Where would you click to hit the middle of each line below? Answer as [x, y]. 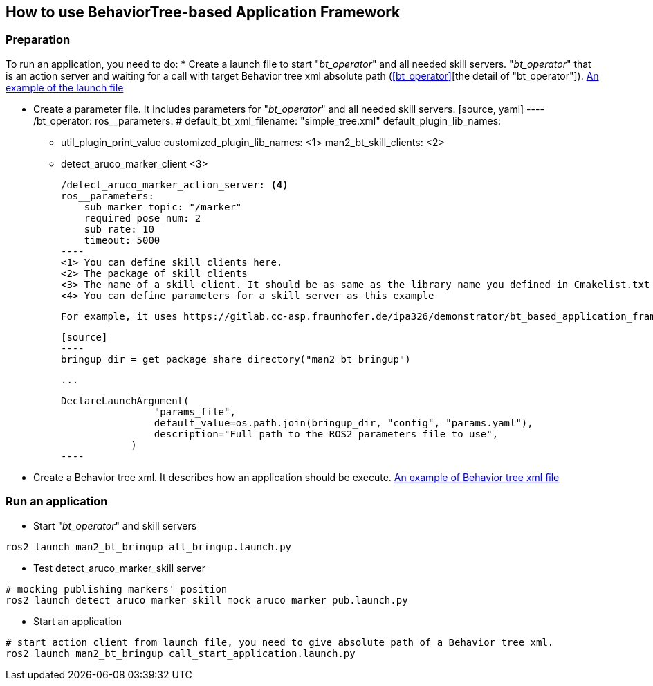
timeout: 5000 [122, 240]
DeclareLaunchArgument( [125, 400]
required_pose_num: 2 [142, 218]
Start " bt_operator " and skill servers [115, 525]
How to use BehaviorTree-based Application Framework [203, 12]
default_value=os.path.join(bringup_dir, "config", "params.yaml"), [343, 423]
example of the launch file [65, 87]
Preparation [38, 40]
